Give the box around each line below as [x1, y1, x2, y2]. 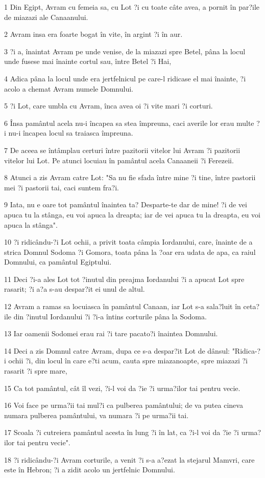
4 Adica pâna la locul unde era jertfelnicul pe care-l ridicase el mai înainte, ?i [4, 73, 246, 83]
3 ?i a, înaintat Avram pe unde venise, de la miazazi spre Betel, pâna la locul [4, 46, 246, 56]
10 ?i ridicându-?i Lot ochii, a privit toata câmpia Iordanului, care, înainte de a [4, 236, 253, 247]
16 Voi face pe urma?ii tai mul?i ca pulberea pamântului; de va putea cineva [4, 400, 243, 410]
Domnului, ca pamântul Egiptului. [4, 256, 112, 267]
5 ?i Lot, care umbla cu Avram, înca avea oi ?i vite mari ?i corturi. [4, 100, 213, 111]
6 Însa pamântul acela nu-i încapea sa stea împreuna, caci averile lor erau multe [4, 117, 254, 128]
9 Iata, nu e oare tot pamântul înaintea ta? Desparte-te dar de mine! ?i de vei [4, 199, 247, 210]
